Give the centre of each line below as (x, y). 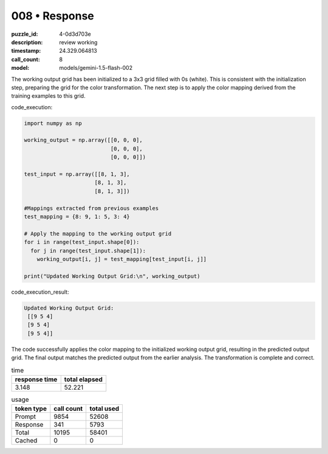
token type (31, 408)
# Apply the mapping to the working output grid (98, 233)
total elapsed (83, 379)
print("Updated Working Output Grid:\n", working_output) (112, 276)
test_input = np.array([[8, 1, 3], (77, 174)
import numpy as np (53, 123)
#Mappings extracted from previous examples (91, 208)
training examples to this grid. (48, 96)
